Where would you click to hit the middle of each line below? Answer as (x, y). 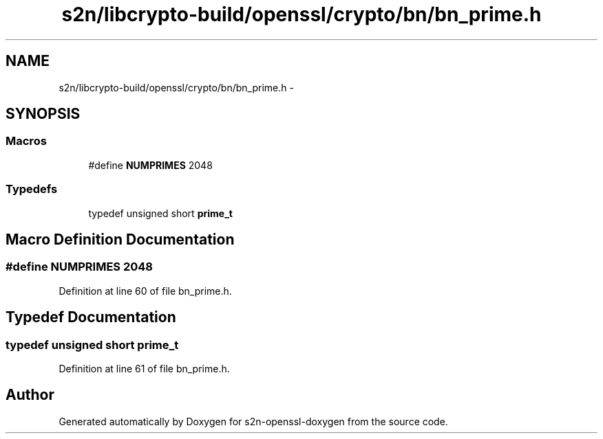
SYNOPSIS (43, 114)
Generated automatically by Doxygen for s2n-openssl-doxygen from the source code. (253, 421)
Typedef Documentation (91, 317)
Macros (26, 141)
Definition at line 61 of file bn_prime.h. (144, 369)
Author (30, 395)
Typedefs (32, 189)
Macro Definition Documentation (120, 239)
